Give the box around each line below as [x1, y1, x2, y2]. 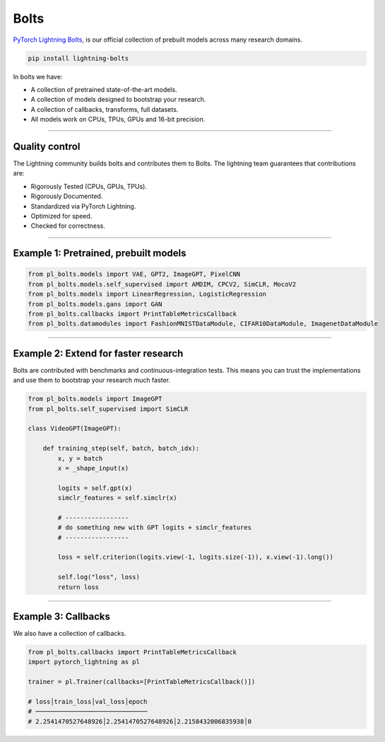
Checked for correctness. [30, 221, 105, 230]
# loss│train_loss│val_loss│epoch [28, 697, 148, 706]
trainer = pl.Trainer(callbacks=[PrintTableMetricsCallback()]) [28, 678, 256, 686]
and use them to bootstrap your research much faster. [13, 376, 171, 385]
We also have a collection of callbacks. [13, 630, 126, 638]
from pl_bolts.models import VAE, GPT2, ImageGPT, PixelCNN [28, 270, 241, 279]
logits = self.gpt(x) [57, 484, 133, 492]
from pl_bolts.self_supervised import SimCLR [28, 405, 189, 413]
